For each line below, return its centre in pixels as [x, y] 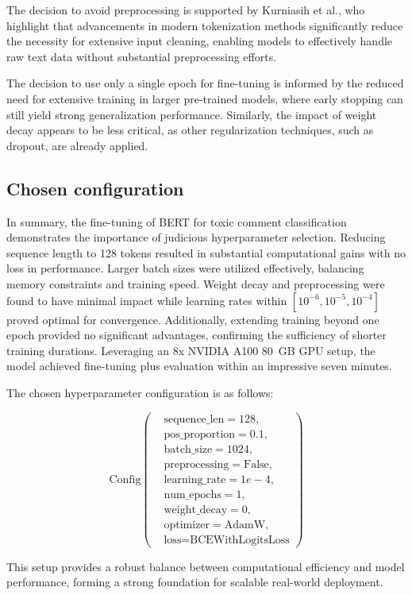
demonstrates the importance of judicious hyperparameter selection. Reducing [196, 237]
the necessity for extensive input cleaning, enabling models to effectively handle [200, 41]
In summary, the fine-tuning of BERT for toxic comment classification [177, 221]
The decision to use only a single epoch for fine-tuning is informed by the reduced [205, 83]
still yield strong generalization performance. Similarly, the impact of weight [192, 114]
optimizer [187, 525]
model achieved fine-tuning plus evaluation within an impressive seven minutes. [199, 366]
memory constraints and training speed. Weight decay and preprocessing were [196, 283]
